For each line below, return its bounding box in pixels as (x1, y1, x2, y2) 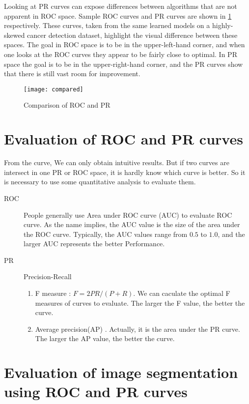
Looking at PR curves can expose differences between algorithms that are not (4, 1, 237, 11)
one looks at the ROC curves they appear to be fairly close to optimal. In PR (4, 49, 237, 59)
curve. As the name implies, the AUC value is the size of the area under (24, 219, 240, 230)
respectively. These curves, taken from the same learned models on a (4, 20, 210, 30)
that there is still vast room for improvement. (4, 68, 140, 79)
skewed (4, 29, 25, 40)
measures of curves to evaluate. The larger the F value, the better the (35, 297, 245, 308)
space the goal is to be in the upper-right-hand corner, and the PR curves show (4, 58, 243, 69)
